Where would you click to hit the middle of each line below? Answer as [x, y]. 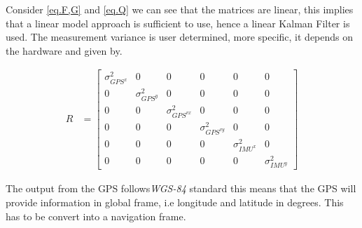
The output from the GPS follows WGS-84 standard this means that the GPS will [181, 188]
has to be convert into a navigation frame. [96, 216]
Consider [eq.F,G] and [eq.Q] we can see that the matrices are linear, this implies [180, 9]
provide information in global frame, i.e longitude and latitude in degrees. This [175, 202]
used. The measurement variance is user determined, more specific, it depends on [180, 37]
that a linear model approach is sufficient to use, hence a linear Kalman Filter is [178, 23]
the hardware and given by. [64, 50]
